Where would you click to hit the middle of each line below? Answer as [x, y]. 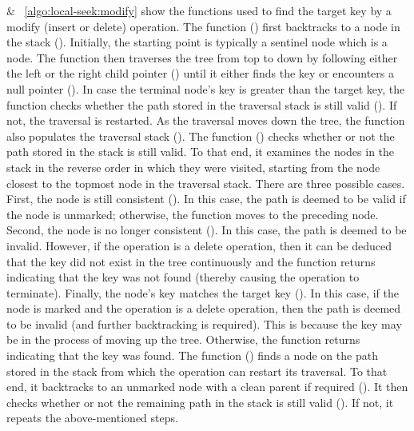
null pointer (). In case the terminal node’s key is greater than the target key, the [206, 88]
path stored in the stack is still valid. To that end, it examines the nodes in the [201, 152]
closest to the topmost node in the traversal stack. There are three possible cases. [206, 183]
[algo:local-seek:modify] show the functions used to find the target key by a [208, 10]
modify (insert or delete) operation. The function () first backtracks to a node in [203, 26]
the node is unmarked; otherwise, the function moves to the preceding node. [193, 214]
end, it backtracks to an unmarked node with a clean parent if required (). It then [207, 387]
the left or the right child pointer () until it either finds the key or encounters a [200, 73]
